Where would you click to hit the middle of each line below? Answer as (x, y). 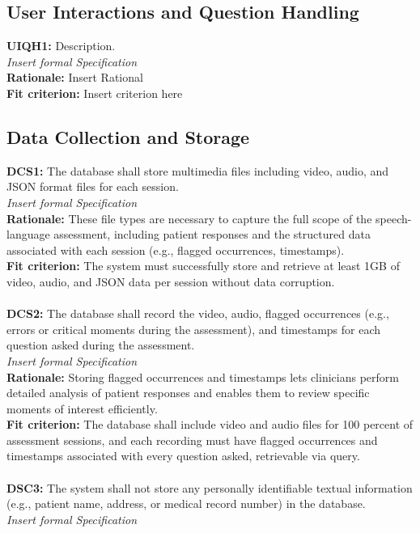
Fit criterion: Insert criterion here (95, 93)
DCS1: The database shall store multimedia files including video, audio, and (198, 170)
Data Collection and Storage (128, 136)
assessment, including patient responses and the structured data (212, 234)
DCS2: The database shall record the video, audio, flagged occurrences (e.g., (198, 313)
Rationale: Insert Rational (75, 77)
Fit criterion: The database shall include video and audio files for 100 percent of (210, 424)
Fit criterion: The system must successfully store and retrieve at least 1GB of (203, 266)
